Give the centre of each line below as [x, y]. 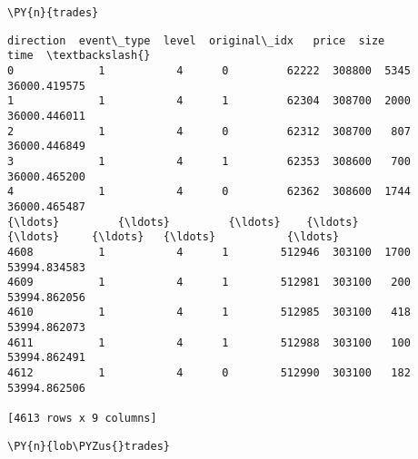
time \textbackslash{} [79, 56]
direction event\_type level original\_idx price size [196, 40]
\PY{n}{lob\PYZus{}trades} [89, 446]
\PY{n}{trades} [53, 13]
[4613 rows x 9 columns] [82, 419]
